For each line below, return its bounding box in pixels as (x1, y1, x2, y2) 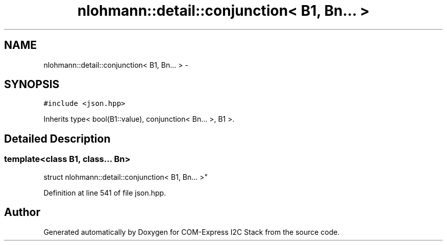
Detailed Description (4, 132, 111, 145)
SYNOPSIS (4, 78, 60, 91)
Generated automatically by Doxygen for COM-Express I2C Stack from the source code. (43, 227, 340, 236)
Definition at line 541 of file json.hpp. (43, 188, 166, 197)
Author (4, 206, 40, 219)
